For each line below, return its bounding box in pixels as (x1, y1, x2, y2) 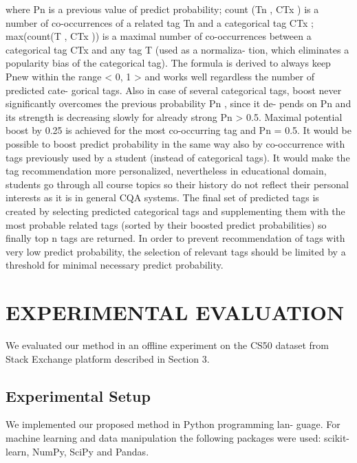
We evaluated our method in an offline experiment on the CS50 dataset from (6, 338, 329, 352)
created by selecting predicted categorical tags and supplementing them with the (6, 203, 345, 218)
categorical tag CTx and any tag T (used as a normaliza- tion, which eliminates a (6, 42, 349, 56)
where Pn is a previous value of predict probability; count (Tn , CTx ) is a (6, 2, 319, 16)
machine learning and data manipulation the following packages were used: (6, 430, 321, 444)
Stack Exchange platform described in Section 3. (6, 351, 210, 365)
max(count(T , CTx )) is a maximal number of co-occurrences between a (6, 29, 312, 43)
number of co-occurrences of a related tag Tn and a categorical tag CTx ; (6, 15, 314, 30)
